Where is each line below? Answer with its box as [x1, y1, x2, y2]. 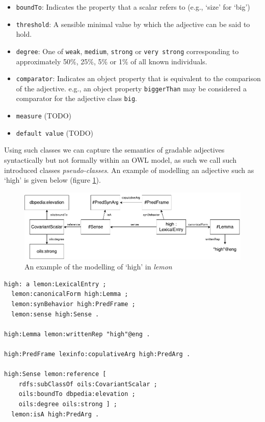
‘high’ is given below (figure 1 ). [4, 175, 101, 185]
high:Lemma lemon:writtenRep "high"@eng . [4, 330, 150, 338]
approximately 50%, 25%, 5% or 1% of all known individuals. [16, 56, 207, 66]
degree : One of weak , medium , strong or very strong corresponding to [16, 45, 239, 56]
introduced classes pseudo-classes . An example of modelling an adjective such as [4, 164, 254, 175]
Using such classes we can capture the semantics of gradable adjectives [4, 144, 225, 155]
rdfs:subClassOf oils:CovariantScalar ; [18, 380, 157, 388]
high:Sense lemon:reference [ [4, 370, 107, 378]
